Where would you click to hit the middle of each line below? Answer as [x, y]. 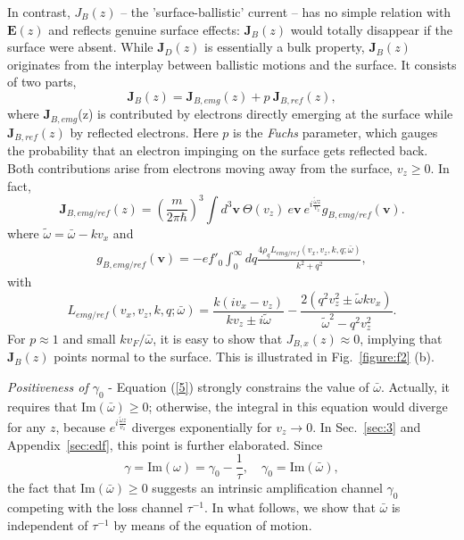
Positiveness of [48, 386]
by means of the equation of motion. [213, 524]
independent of [48, 524]
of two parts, [42, 82]
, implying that [401, 338]
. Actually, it [415, 386]
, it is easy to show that [218, 338]
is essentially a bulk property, [285, 47]
